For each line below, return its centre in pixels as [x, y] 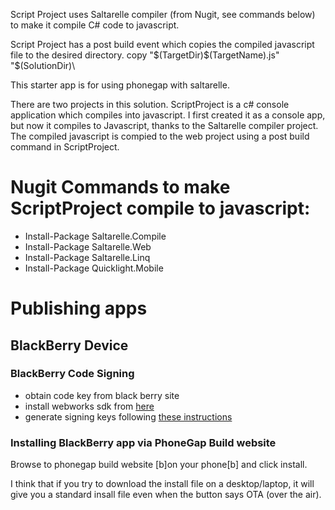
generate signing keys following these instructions [128, 416]
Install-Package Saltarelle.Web [88, 246]
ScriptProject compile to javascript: [160, 208]
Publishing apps [79, 308]
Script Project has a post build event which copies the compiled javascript [162, 44]
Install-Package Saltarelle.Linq [87, 257]
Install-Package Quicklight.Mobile [94, 268]
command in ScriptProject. [65, 147]
